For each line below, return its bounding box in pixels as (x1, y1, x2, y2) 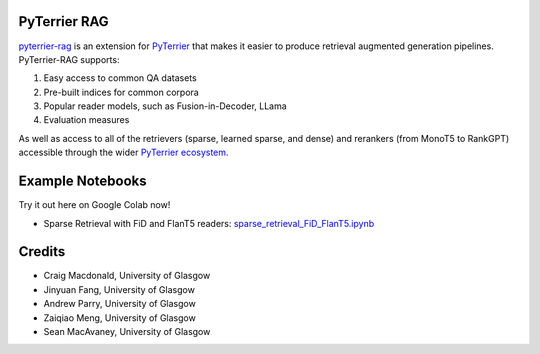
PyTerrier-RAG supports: (18, 53, 120, 65)
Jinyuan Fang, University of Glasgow (43, 283, 195, 295)
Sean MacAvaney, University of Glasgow (43, 326, 211, 338)
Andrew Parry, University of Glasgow (43, 298, 197, 310)
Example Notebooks (18, 173, 147, 190)
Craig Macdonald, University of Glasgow (43, 270, 211, 282)
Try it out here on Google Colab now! (18, 199, 171, 211)
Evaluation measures (43, 114, 130, 126)
